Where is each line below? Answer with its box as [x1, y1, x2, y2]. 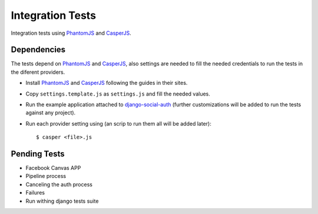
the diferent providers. [11, 68, 65, 75]
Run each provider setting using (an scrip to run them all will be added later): [25, 120, 211, 127]
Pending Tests [11, 149, 65, 159]
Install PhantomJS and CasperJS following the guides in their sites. [25, 80, 188, 87]
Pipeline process [25, 173, 67, 180]
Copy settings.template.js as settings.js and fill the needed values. [25, 90, 210, 97]
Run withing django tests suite [25, 197, 99, 205]
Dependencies [11, 45, 66, 55]
